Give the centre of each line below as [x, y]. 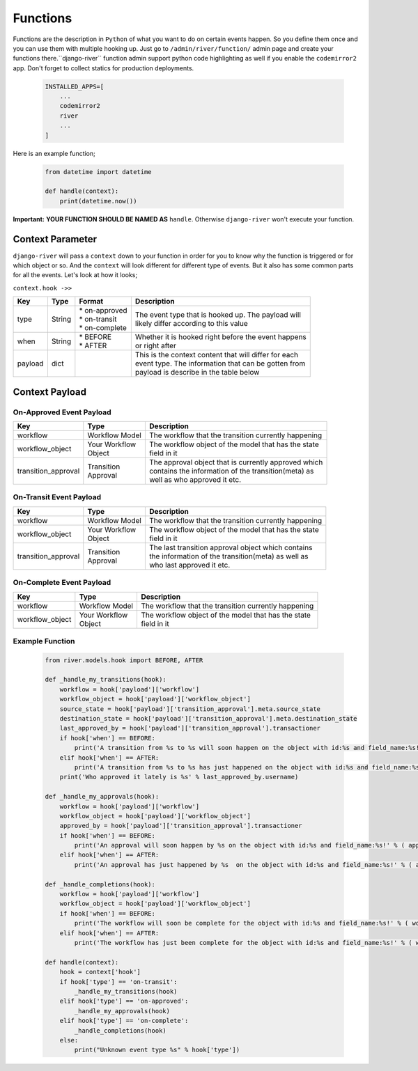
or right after [156, 346]
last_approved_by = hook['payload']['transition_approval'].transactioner [190, 728]
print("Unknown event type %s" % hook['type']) [157, 1050]
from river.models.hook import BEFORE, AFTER [124, 660]
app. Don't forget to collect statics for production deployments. [103, 68]
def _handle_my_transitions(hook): [106, 680]
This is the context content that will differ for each [217, 355]
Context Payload [50, 392]
